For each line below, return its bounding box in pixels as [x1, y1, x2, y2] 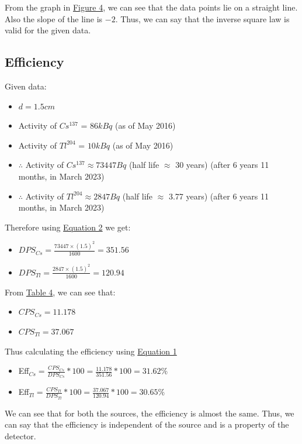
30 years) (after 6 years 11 [175, 159, 269, 171]
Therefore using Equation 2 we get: [5, 221, 131, 233]
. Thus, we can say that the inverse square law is [115, 12, 290, 25]
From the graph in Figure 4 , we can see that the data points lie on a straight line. [5, 1, 298, 13]
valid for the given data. [5, 24, 91, 36]
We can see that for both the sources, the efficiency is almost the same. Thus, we [5, 407, 294, 419]
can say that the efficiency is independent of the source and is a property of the [5, 418, 289, 431]
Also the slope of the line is [5, 12, 103, 25]
